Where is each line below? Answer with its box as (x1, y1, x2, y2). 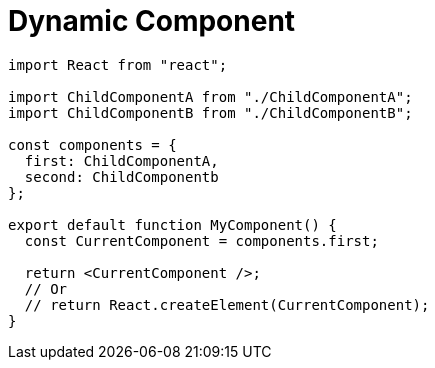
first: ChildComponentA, (24, 152, 219, 169)
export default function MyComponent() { (8, 216, 337, 233)
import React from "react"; (8, 56, 228, 73)
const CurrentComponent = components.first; (24, 232, 379, 249)
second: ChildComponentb (24, 168, 219, 185)
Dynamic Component (8, 4, 296, 38)
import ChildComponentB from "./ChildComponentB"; (8, 104, 413, 121)
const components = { (8, 136, 177, 153)
